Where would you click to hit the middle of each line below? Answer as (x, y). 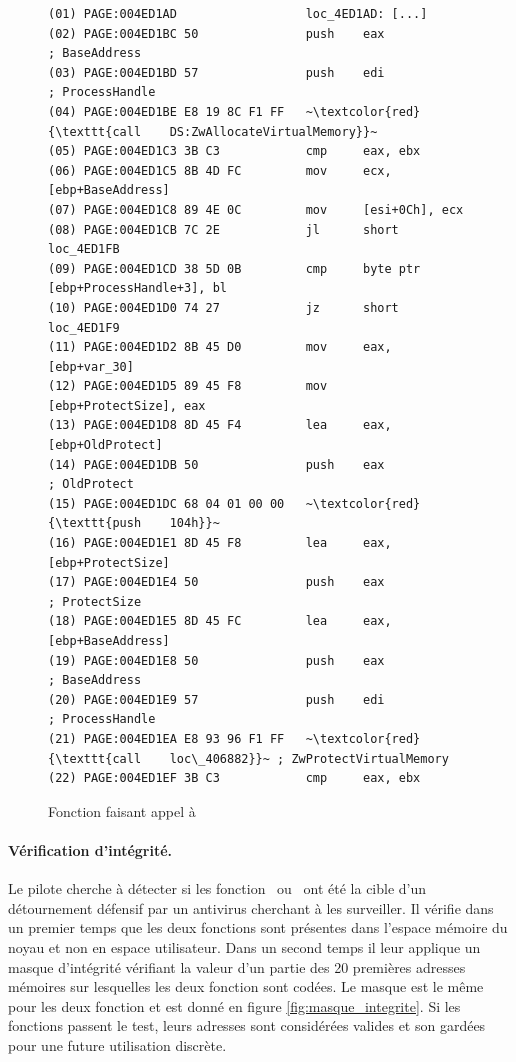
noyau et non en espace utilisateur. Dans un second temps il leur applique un (244, 946)
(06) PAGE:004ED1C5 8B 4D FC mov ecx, (220, 170)
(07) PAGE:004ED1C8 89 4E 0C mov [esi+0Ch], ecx (256, 209)
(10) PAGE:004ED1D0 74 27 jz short (223, 307)
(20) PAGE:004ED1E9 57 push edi (216, 699)
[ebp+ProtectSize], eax (127, 405)
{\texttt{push (95, 523)
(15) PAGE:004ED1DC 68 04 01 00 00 (166, 503)
